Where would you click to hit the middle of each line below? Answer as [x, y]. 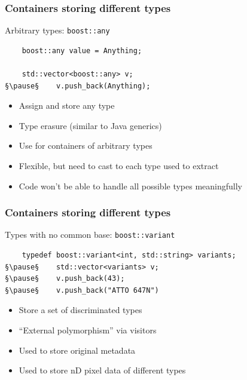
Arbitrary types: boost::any [57, 30]
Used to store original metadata [77, 350]
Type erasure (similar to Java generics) [90, 125]
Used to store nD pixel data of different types [102, 370]
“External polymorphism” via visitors [88, 330]
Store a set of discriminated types [80, 310]
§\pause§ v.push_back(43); [65, 279]
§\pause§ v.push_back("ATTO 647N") [82, 290]
